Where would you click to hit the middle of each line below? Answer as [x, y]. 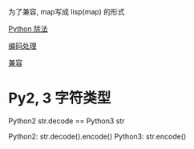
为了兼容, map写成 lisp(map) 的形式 [67, 12]
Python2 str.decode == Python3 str [67, 121]
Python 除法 [28, 29]
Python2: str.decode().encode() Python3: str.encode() [97, 136]
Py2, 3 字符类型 [60, 98]
